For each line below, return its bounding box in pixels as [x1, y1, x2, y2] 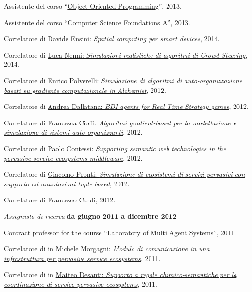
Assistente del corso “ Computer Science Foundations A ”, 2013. [4, 17, 190, 27]
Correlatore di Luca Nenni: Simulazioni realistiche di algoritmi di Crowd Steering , [4, 49, 248, 60]
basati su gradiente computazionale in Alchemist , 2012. [4, 85, 166, 95]
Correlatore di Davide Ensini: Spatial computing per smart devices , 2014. [4, 33, 220, 44]
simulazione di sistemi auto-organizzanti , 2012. [4, 127, 143, 137]
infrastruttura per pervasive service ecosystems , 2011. [4, 253, 161, 263]
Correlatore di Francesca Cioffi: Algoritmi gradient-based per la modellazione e [4, 117, 236, 127]
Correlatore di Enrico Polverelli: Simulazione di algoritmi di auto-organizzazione [4, 75, 243, 85]
